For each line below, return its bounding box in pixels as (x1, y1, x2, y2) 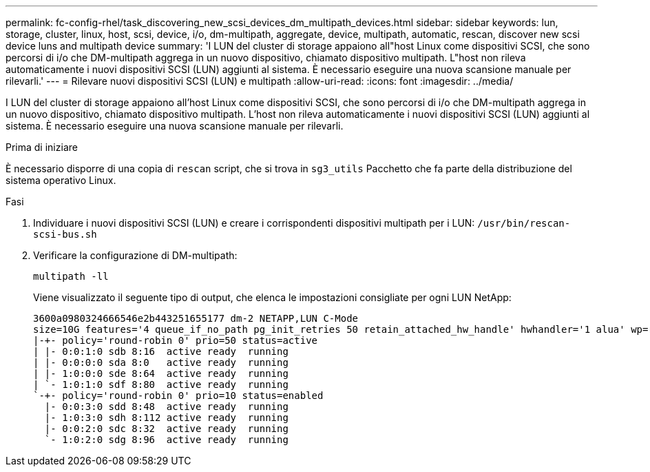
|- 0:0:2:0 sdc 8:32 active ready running (44, 423, 289, 434)
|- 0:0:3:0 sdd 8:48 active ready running (44, 401, 289, 412)
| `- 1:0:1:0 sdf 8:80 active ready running (33, 379, 289, 390)
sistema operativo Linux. (6, 174, 116, 186)
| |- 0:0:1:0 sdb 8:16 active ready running (33, 346, 289, 357)
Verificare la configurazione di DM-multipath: (33, 249, 238, 261)
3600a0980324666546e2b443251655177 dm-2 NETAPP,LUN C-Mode (33, 313, 359, 324)
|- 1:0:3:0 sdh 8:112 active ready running (44, 412, 289, 423)
